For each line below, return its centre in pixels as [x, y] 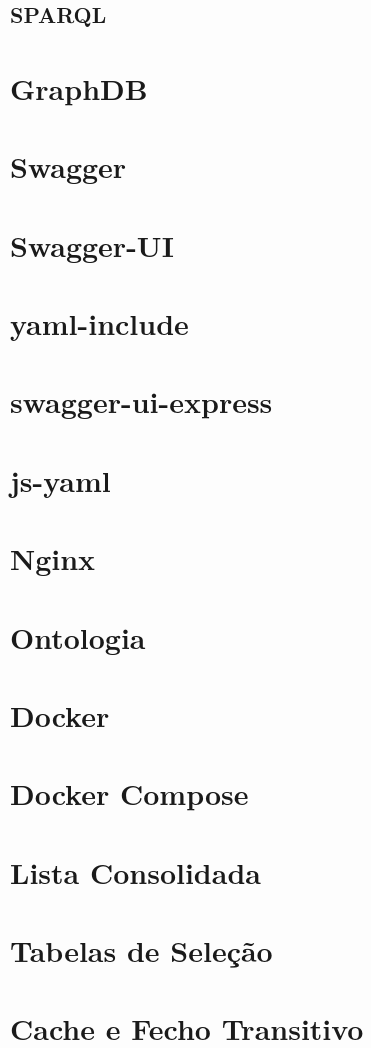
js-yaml [60, 479]
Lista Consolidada [135, 871]
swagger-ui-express [141, 401]
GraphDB [79, 87]
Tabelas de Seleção [141, 950]
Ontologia [78, 636]
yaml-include [99, 323]
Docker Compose [129, 793]
